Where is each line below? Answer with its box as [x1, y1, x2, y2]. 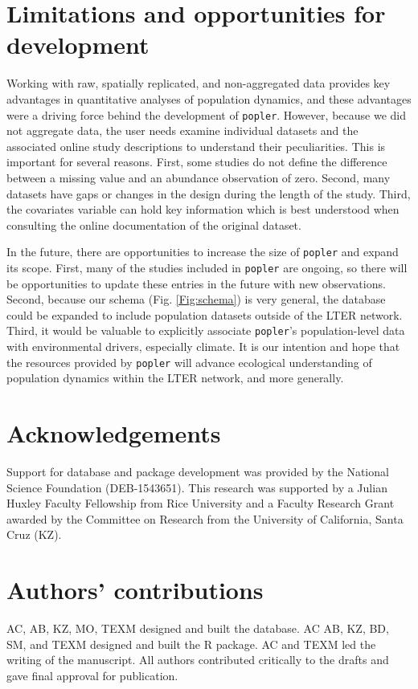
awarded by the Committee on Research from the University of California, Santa [6, 510, 404, 527]
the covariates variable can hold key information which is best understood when [6, 201, 400, 218]
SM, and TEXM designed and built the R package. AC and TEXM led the [6, 635, 376, 652]
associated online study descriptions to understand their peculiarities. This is [6, 137, 386, 154]
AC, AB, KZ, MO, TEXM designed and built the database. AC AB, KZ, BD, [6, 620, 389, 637]
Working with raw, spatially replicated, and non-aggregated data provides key [6, 75, 391, 92]
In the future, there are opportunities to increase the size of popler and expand [6, 243, 399, 260]
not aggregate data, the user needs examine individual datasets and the [6, 122, 359, 139]
